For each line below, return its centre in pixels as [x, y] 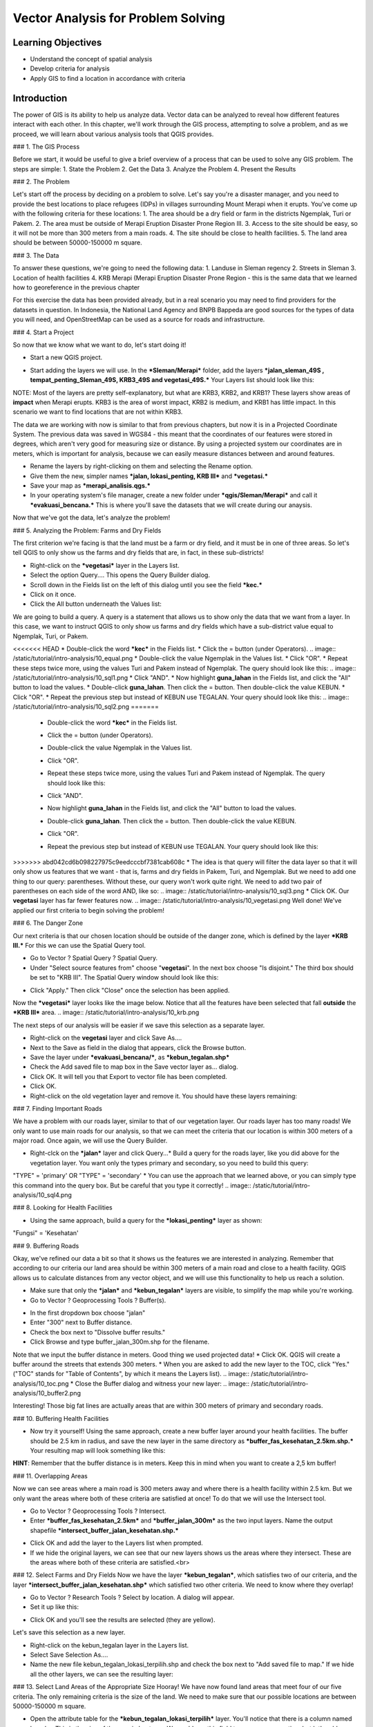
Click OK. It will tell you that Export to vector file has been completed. [128, 1076]
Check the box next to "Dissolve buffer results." [98, 1332]
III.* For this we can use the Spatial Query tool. [79, 946]
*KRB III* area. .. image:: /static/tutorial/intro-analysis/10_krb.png [106, 1013]
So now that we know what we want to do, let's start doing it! [99, 345]
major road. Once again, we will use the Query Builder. [90, 1141]
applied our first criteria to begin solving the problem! [89, 910]
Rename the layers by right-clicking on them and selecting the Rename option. [142, 466]
